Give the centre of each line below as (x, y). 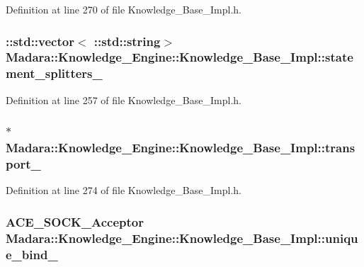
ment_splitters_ (54, 73)
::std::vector (40, 41)
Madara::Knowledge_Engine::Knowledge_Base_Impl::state (180, 57)
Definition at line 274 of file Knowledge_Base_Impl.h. (124, 190)
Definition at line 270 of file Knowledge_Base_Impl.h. (124, 9)
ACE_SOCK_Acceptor (75, 221)
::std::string (127, 41)
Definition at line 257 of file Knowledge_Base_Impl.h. (124, 100)
